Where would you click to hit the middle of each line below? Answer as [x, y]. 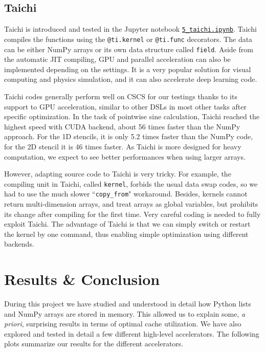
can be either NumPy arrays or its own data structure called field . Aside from [129, 49]
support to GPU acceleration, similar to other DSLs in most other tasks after [125, 106]
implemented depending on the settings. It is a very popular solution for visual [128, 69]
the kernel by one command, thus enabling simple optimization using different [126, 234]
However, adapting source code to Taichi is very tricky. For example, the [118, 174]
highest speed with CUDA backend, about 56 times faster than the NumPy [122, 126]
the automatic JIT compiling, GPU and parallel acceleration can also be [117, 59]
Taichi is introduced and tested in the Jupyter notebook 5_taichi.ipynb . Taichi [130, 29]
